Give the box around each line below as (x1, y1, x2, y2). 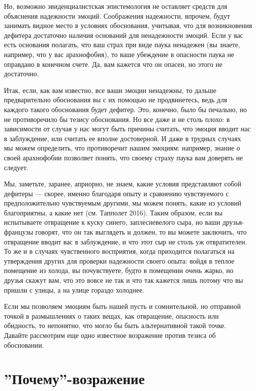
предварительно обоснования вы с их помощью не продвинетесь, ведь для (4, 94, 227, 105)
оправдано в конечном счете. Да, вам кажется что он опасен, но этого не (4, 59, 223, 69)
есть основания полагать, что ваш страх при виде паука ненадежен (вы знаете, (4, 39, 240, 50)
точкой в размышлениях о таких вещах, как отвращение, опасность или (4, 310, 219, 321)
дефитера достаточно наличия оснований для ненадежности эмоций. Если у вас (4, 30, 243, 40)
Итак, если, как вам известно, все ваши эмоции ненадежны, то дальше (4, 85, 217, 95)
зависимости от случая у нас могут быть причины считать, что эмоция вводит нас (4, 123, 251, 134)
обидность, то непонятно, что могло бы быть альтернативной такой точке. (4, 320, 226, 331)
